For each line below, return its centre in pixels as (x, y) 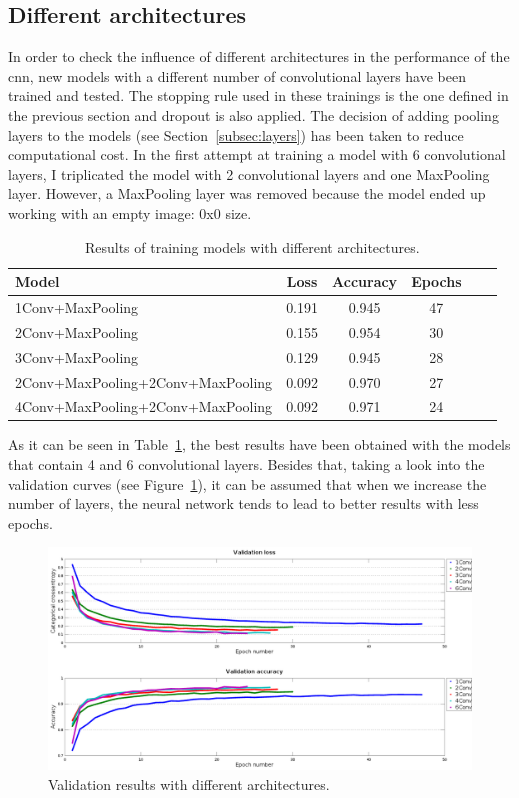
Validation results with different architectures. (189, 783)
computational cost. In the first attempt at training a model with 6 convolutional (257, 154)
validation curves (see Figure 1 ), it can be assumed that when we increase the (247, 483)
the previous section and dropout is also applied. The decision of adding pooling (253, 114)
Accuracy (365, 281)
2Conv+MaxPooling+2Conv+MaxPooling (144, 381)
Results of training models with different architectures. (252, 246)
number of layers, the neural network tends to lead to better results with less (243, 503)
